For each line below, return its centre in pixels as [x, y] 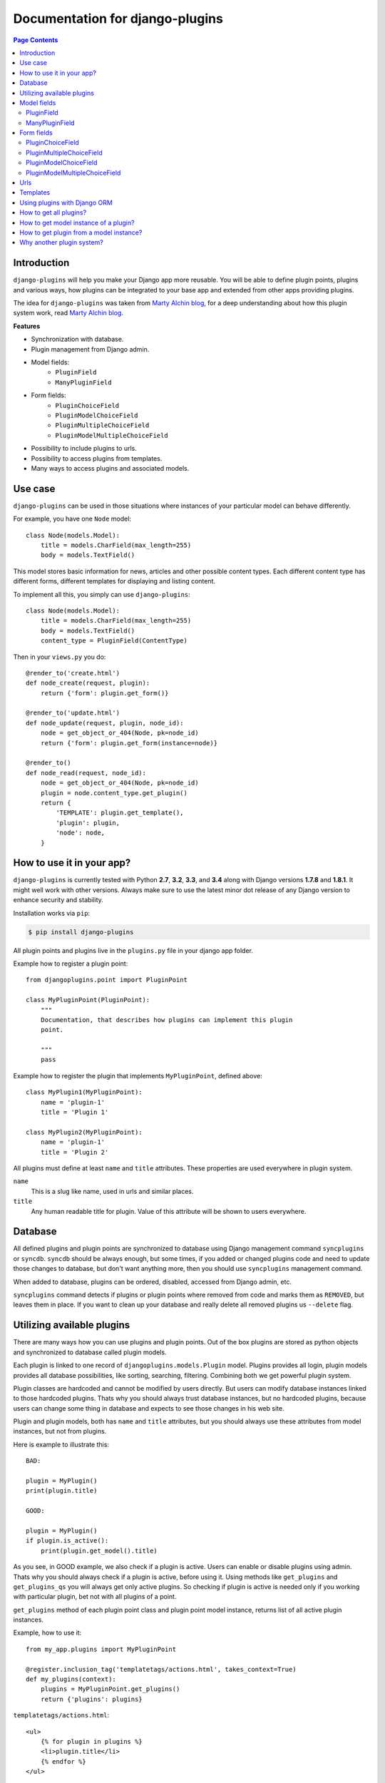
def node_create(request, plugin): [88, 683]
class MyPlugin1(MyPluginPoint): [84, 1092]
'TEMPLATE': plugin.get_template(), [120, 813]
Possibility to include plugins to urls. [84, 449]
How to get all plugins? [53, 213]
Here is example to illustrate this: [61, 1444]
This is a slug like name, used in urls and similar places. [112, 1191]
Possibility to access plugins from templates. [97, 458]
